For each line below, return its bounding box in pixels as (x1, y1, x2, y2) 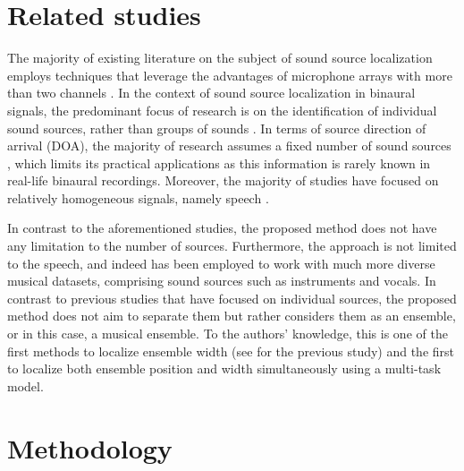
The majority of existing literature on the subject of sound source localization (7, 48, 433, 67)
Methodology (7, 429, 173, 466)
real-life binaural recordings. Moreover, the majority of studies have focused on (7, 171, 439, 190)
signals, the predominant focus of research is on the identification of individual (7, 100, 437, 119)
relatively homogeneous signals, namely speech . (7, 188, 269, 207)
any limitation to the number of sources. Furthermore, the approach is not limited (7, 236, 457, 255)
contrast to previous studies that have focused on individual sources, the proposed (7, 288, 457, 307)
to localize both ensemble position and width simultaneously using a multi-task (7, 359, 442, 378)
